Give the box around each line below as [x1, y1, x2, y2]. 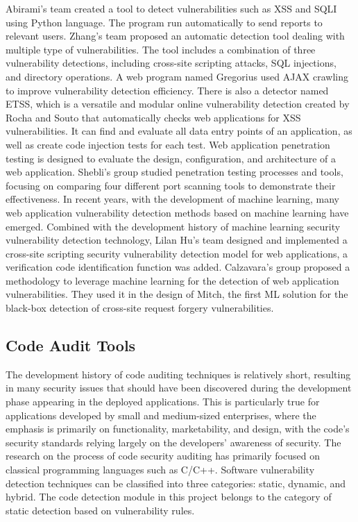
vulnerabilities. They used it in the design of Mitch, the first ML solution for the [6, 287, 348, 301]
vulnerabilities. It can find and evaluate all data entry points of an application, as [6, 124, 352, 138]
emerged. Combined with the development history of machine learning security [6, 219, 341, 233]
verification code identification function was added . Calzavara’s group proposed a [6, 260, 350, 274]
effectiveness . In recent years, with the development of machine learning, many [6, 192, 339, 206]
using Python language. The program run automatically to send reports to [6, 15, 323, 29]
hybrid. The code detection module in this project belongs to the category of [6, 489, 332, 504]
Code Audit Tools [6, 335, 136, 356]
